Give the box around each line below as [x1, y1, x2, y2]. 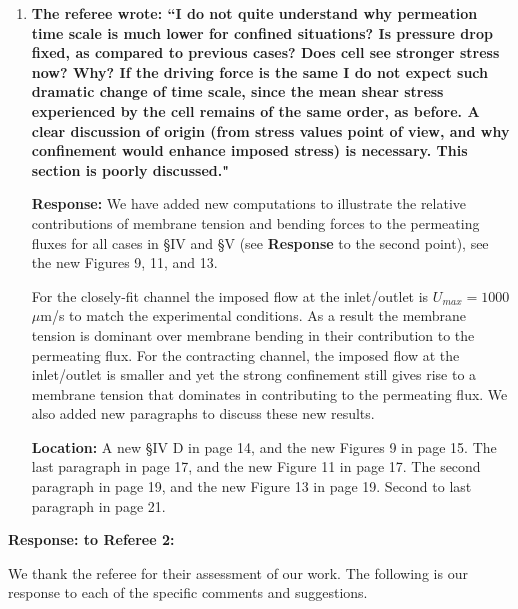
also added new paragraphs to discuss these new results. [31, 403, 375, 424]
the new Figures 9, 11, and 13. [31, 252, 218, 273]
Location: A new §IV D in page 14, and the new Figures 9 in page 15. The [31, 436, 497, 457]
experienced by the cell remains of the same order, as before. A [31, 100, 480, 121]
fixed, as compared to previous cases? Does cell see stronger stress [31, 42, 500, 63]
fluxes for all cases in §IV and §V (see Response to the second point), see [31, 232, 489, 253]
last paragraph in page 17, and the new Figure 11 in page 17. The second [31, 456, 481, 477]
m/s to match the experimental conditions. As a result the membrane [40, 305, 467, 326]
